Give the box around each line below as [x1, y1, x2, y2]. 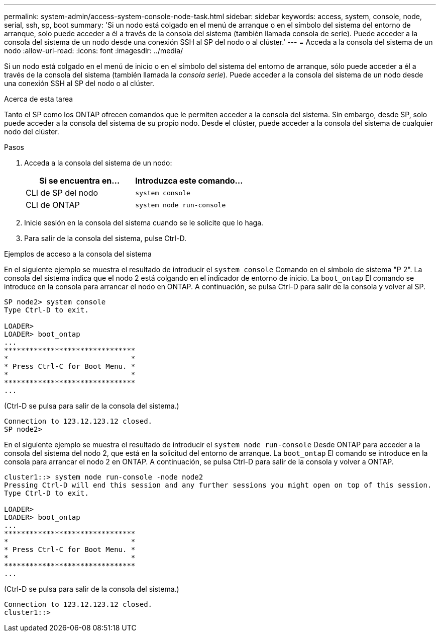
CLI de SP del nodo [26, 188, 98, 198]
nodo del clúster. [4, 127, 59, 136]
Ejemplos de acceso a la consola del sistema [4, 250, 152, 258]
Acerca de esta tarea [4, 95, 73, 103]
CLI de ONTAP [26, 200, 80, 210]
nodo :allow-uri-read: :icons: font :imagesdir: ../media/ [4, 46, 183, 55]
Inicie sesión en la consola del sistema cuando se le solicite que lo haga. [24, 218, 264, 227]
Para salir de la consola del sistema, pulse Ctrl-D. [24, 234, 186, 243]
